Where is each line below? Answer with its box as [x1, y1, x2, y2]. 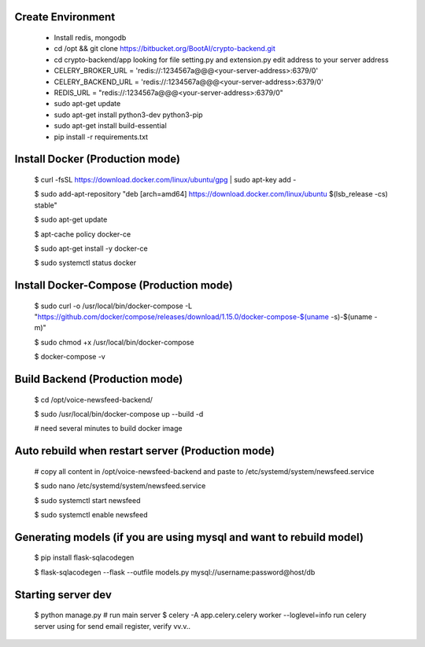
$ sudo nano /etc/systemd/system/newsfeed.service [34, 481, 206, 491]
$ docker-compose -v [34, 352, 105, 362]
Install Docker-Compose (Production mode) [14, 279, 234, 292]
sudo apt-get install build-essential [54, 121, 167, 131]
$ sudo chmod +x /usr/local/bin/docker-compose [34, 337, 194, 347]
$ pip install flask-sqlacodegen [34, 553, 135, 562]
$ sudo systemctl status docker [34, 258, 137, 267]
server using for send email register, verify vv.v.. [34, 621, 191, 630]
